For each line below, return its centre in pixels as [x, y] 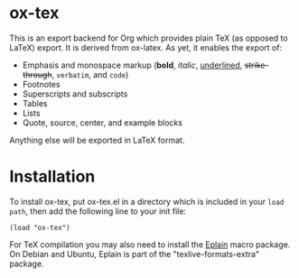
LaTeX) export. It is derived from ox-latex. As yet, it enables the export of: [146, 47]
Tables [35, 103]
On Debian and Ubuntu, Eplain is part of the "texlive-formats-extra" [135, 254]
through [37, 74]
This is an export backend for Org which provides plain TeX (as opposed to [149, 38]
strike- [257, 65]
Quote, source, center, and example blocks [103, 122]
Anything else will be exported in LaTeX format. [97, 140]
